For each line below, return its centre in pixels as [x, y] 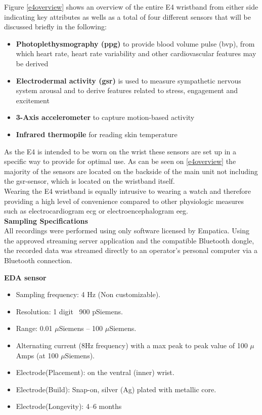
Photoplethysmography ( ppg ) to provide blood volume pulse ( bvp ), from [135, 43]
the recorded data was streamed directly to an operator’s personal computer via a [131, 250]
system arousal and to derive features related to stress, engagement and [127, 90]
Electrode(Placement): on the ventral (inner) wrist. [95, 372]
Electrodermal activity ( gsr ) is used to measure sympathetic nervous [128, 80]
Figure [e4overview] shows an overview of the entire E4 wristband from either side [131, 7]
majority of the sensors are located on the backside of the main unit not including [131, 171]
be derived [32, 63]
